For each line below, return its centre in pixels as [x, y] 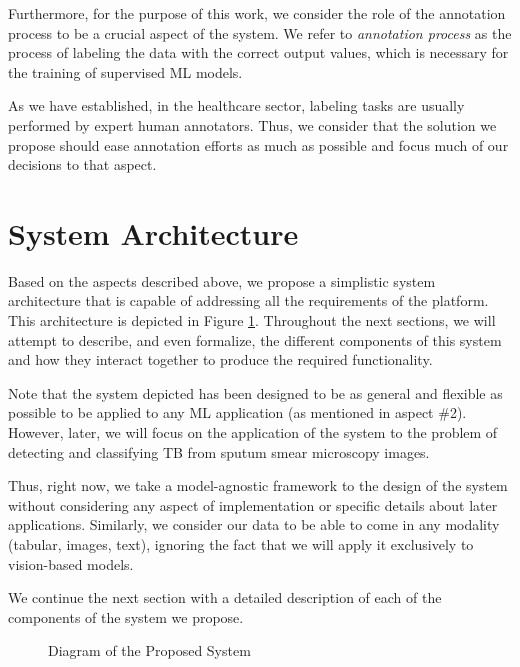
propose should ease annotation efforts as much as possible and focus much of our [258, 144]
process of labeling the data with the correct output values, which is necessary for [258, 52]
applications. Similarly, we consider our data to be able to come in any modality [254, 524]
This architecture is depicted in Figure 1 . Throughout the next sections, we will [252, 320]
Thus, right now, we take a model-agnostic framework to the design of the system [258, 485]
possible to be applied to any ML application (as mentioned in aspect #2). [237, 412]
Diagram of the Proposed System [149, 650]
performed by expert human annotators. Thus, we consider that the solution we [252, 124]
